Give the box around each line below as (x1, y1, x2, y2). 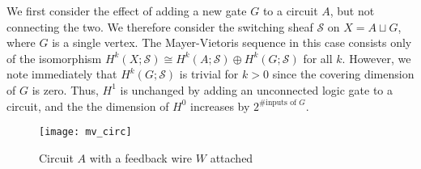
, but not (330, 2, 375, 19)
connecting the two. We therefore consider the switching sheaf (6, 18, 313, 35)
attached (210, 149, 253, 166)
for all (303, 49, 333, 66)
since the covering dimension (272, 65, 415, 82)
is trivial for (179, 65, 239, 82)
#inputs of (259, 99, 297, 108)
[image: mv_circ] (39, 126, 132, 138)
